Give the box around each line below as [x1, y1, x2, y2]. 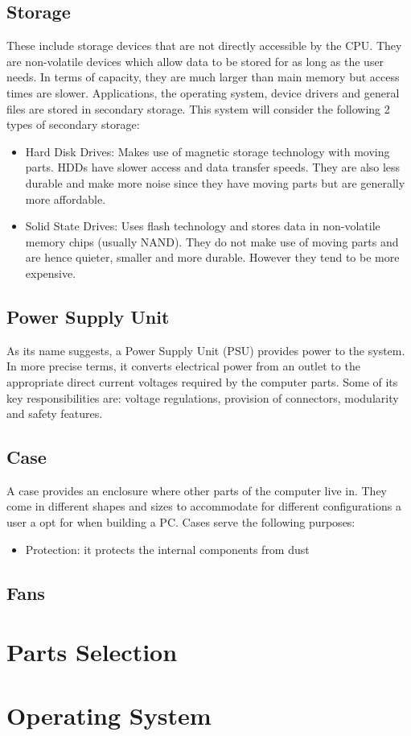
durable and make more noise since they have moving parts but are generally [25, 174, 405, 191]
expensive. [25, 264, 76, 281]
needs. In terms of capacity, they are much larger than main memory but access [6, 68, 400, 85]
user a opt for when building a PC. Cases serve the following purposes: [6, 514, 356, 531]
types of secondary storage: [6, 116, 140, 133]
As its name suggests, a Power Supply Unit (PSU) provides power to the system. [6, 341, 405, 358]
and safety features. [6, 405, 103, 422]
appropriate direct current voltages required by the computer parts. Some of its [6, 373, 398, 390]
